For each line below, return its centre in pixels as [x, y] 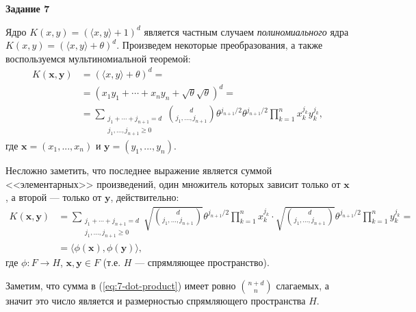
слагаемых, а [303, 285]
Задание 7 [28, 8]
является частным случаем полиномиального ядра [246, 31]
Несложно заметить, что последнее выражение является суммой [139, 170]
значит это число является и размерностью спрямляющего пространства [156, 300]
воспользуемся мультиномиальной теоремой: [98, 58]
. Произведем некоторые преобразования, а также [220, 45]
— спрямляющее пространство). [202, 262]
